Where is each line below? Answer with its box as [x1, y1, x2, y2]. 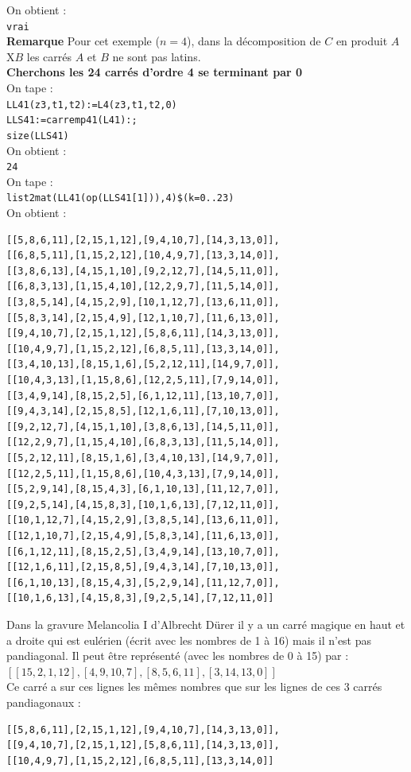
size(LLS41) [6, 130, 69, 142]
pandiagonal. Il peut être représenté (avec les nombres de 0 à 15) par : [6, 647, 349, 664]
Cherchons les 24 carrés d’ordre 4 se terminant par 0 [6, 64, 303, 80]
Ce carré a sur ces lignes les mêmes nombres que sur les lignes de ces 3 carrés [6, 678, 382, 695]
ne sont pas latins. [112, 48, 201, 64]
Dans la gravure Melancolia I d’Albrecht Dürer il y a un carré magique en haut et [6, 615, 405, 632]
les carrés [26, 48, 72, 64]
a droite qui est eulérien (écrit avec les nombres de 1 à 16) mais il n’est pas [6, 631, 372, 648]
